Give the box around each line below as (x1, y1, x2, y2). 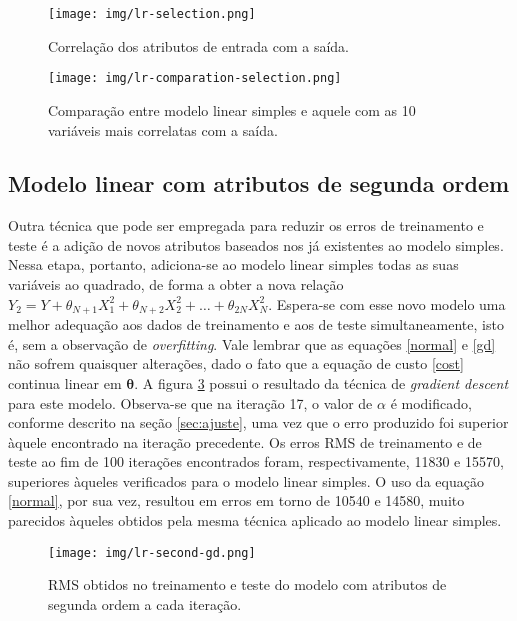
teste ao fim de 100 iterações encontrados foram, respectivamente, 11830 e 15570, (8, 451, 504, 472)
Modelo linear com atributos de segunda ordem (8, 168, 510, 199)
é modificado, (390, 392, 472, 413)
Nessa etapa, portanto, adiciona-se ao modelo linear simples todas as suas (8, 254, 459, 275)
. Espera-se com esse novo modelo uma (268, 293, 506, 314)
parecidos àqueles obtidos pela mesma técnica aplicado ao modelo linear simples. (8, 510, 502, 531)
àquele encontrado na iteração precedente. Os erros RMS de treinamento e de (8, 431, 482, 452)
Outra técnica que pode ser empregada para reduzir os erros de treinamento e (8, 215, 484, 236)
